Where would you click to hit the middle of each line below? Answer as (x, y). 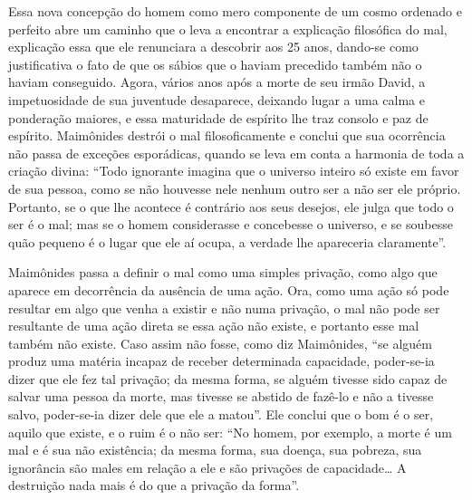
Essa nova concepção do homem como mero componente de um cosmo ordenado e (235, 11)
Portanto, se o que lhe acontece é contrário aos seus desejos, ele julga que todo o (231, 206)
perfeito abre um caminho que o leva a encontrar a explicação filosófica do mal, (228, 29)
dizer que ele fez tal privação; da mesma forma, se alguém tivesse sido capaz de (228, 378)
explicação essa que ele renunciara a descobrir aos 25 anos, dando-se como (213, 47)
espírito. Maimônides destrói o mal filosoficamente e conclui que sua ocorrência (227, 135)
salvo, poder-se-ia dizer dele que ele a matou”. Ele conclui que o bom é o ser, (221, 414)
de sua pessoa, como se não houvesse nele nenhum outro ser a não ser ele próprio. (235, 188)
